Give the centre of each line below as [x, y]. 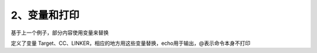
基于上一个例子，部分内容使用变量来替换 [60, 33]
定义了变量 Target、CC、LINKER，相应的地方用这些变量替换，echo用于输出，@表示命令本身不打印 [131, 43]
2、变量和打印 [45, 15]
